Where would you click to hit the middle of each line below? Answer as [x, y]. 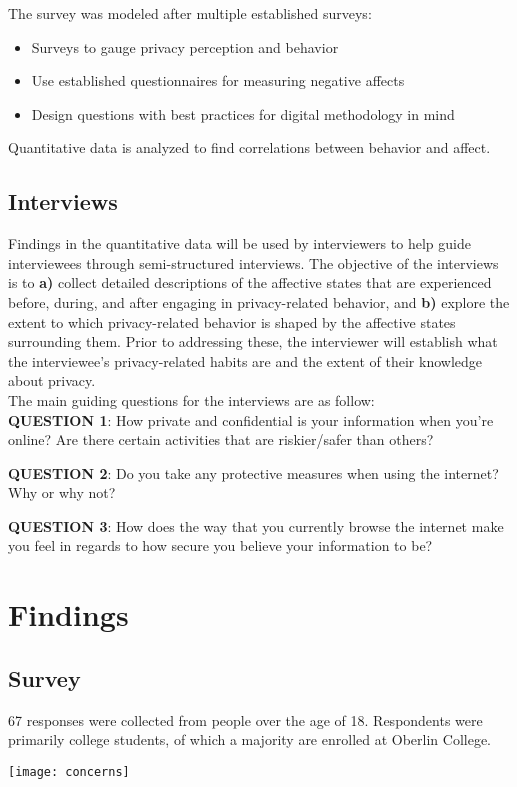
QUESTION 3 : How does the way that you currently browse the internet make [256, 525]
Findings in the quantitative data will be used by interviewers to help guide [239, 243]
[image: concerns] [69, 771]
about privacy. [52, 380]
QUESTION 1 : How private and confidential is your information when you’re [251, 419]
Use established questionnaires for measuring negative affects [218, 80]
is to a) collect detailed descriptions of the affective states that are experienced [250, 282]
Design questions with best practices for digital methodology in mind [243, 113]
